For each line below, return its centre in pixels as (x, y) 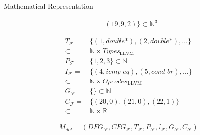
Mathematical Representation (49, 6)
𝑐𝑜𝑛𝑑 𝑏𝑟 (162, 71)
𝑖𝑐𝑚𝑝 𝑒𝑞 (118, 71)
